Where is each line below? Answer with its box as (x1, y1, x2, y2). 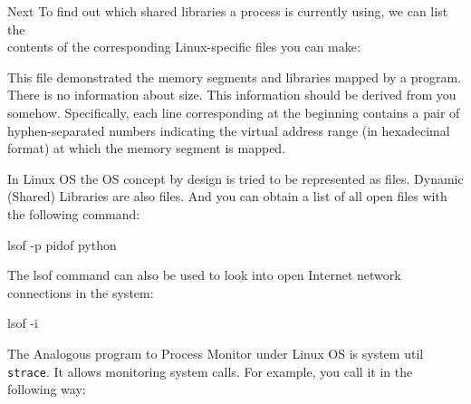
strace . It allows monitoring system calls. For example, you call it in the (7, 361, 413, 380)
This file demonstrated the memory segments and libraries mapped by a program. (7, 67, 462, 86)
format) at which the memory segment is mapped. (7, 139, 286, 158)
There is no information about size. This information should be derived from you (7, 85, 457, 104)
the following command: (7, 204, 140, 223)
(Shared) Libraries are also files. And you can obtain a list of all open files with (7, 187, 447, 206)
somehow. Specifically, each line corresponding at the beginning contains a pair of (7, 102, 460, 121)
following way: (7, 380, 86, 399)
